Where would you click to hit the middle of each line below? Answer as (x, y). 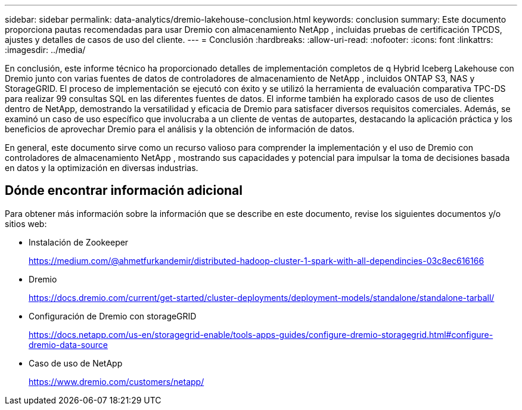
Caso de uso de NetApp (76, 363)
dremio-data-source (68, 344)
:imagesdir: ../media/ (45, 50)
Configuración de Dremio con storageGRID (113, 316)
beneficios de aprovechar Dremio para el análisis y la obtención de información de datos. (180, 129)
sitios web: (26, 223)
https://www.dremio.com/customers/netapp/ (116, 381)
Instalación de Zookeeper (79, 242)
